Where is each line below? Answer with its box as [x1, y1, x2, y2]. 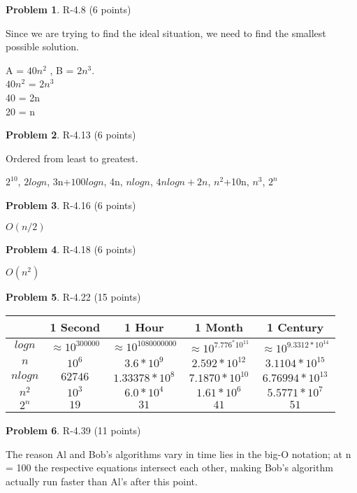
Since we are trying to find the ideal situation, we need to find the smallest [6, 25, 326, 40]
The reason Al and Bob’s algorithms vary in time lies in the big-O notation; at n [6, 446, 351, 461]
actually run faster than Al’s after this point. [6, 473, 198, 488]
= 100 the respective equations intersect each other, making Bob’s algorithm [6, 460, 333, 475]
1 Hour [124, 318, 164, 335]
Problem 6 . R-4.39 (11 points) [6, 422, 141, 437]
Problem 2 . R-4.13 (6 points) [6, 127, 136, 142]
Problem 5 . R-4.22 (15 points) [6, 290, 141, 304]
